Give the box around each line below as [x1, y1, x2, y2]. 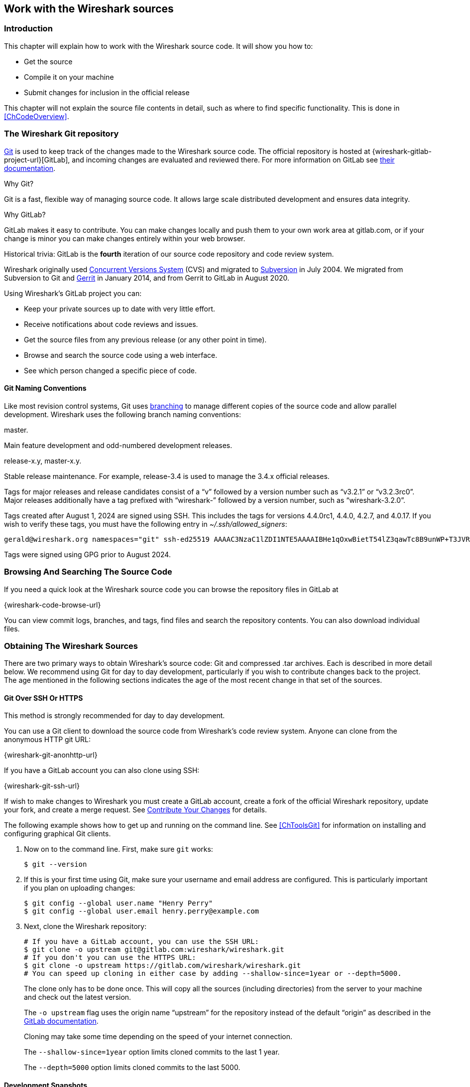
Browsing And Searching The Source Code [4, 567, 172, 577]
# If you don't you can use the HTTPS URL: [24, 953, 196, 962]
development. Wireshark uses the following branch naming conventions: [4, 410, 241, 419]
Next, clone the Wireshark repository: [24, 922, 147, 931]
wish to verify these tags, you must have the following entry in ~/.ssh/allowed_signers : [4, 519, 287, 528]
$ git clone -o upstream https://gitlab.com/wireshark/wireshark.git [24, 961, 301, 970]
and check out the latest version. [24, 993, 131, 1002]
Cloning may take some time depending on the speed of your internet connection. [24, 1032, 292, 1041]
